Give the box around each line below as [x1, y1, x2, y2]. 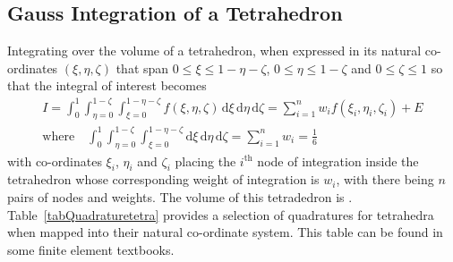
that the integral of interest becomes [7, 76, 207, 95]
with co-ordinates [7, 151, 102, 170]
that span [115, 58, 169, 77]
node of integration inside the [257, 151, 419, 170]
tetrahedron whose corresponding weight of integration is [7, 170, 320, 189]
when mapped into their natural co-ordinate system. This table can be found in [7, 223, 443, 241]
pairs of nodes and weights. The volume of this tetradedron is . [7, 188, 353, 207]
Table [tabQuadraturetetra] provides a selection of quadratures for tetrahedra [7, 205, 434, 224]
